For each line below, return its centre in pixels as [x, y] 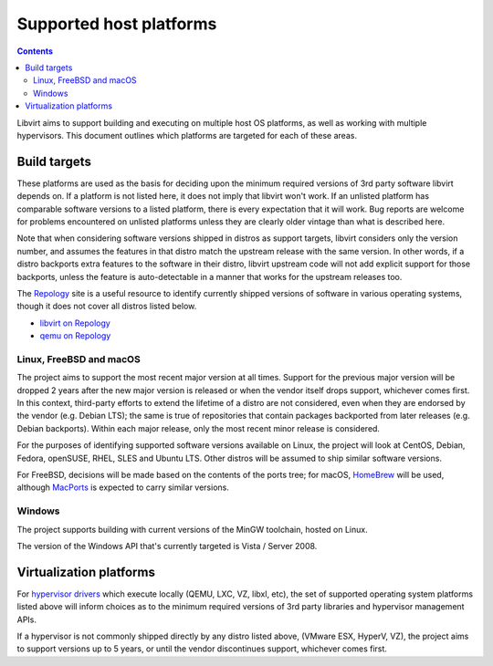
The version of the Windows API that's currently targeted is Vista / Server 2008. [167, 546]
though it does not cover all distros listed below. [107, 307]
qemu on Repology [75, 336]
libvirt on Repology [75, 323]
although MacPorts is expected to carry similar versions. [123, 487]
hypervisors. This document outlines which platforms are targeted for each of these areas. [187, 135]
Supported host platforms [117, 24]
